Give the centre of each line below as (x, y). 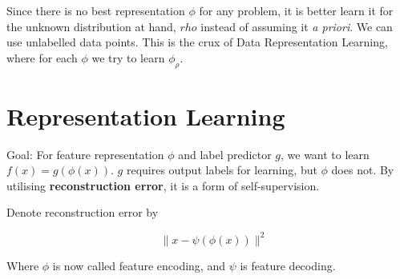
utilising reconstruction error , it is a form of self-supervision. (163, 185)
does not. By (363, 170)
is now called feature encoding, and (139, 265)
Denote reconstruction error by (83, 212)
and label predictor (225, 154)
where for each (42, 57)
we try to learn (128, 57)
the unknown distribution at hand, (91, 26)
